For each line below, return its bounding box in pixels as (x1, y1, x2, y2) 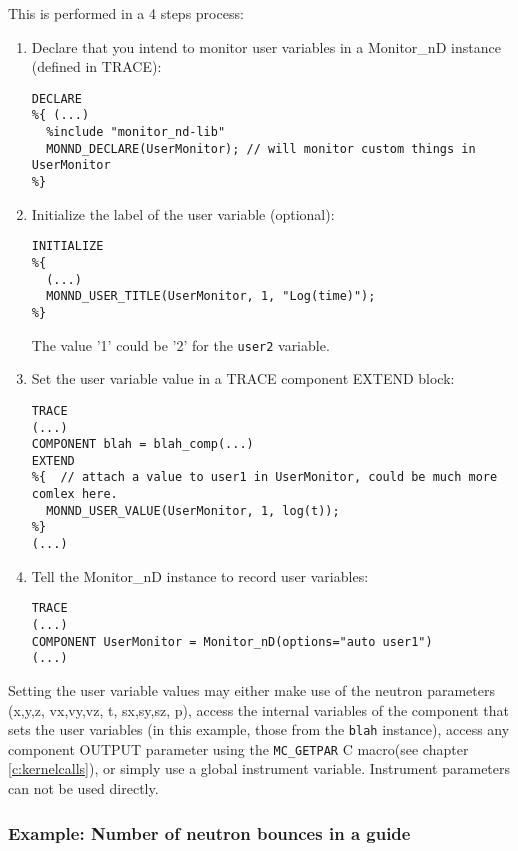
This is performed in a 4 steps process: (8, 3, 244, 23)
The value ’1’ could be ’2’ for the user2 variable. (31, 334, 330, 355)
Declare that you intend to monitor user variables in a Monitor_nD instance (31, 36, 501, 57)
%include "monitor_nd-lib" (46, 125, 226, 140)
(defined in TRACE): (31, 56, 162, 77)
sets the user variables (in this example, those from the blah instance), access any (8, 719, 510, 740)
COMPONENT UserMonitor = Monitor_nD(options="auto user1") (31, 634, 433, 649)
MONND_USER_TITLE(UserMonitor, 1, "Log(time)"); (46, 289, 376, 304)
